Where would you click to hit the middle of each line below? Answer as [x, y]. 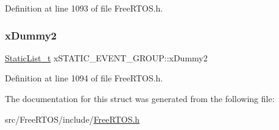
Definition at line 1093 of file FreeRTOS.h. [84, 8]
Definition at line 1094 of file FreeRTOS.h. [84, 78]
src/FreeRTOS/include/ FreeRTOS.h [72, 119]
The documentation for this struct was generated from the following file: [140, 98]
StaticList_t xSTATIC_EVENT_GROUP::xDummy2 [106, 57]
